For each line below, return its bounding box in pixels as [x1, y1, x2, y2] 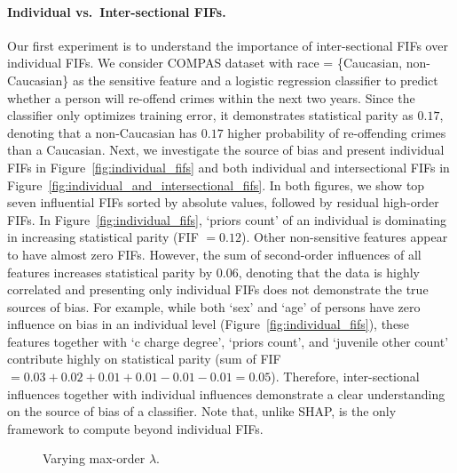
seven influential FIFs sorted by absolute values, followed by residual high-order [7, 193, 439, 212]
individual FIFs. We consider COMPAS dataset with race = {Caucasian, [7, 53, 403, 72]
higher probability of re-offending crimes [227, 123, 446, 141]
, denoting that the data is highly [238, 262, 420, 281]
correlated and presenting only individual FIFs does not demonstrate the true [7, 280, 429, 299]
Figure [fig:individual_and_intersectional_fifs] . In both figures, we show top [7, 175, 425, 194]
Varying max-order [43, 449, 146, 468]
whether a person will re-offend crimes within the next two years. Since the [7, 88, 415, 107]
